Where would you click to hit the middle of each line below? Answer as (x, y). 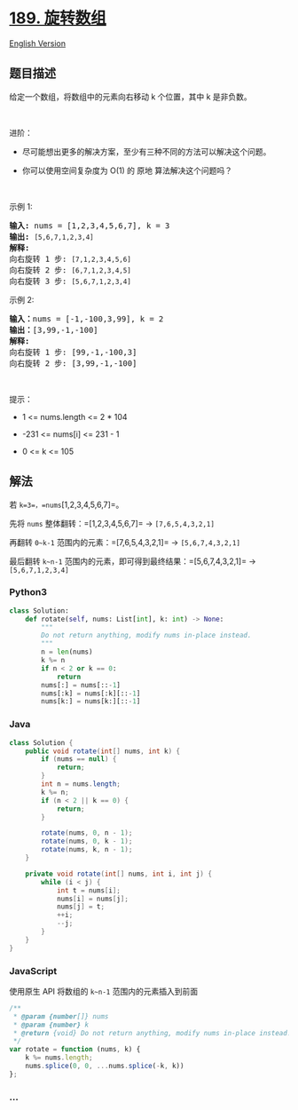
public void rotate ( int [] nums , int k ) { (102, 751)
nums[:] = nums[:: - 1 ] (81, 685)
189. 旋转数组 (58, 18)
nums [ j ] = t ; (80, 907)
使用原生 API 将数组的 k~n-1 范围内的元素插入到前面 (103, 991)
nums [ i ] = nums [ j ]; (92, 899)
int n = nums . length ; (81, 784)
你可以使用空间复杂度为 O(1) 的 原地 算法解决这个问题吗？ (127, 170)
